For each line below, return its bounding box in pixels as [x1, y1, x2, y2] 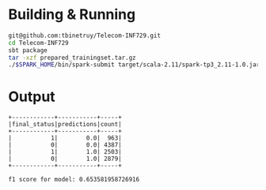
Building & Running [8, 6, 136, 24]
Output [8, 88, 55, 106]
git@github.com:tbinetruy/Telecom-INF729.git [8, 32, 161, 39]
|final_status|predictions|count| [8, 121, 123, 129]
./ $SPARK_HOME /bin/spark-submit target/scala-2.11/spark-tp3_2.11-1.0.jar [8, 61, 260, 69]
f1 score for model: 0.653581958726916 [8, 176, 140, 184]
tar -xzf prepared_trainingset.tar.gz [8, 54, 136, 61]
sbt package [8, 46, 47, 54]
